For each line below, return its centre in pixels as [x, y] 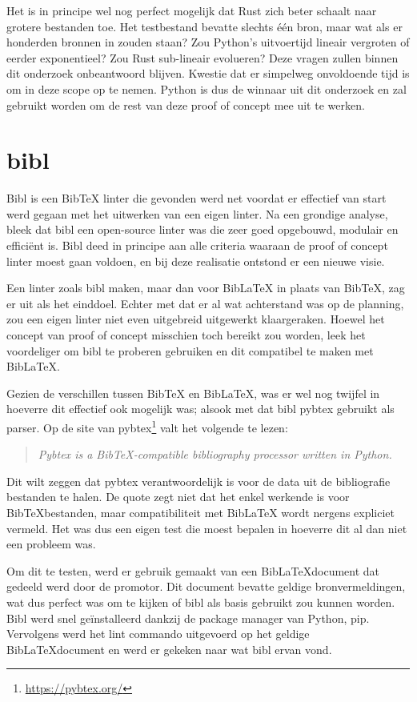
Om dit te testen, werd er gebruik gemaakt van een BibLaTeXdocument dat [193, 570]
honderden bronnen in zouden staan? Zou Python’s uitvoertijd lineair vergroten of [208, 42]
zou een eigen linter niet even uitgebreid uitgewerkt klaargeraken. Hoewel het [196, 319]
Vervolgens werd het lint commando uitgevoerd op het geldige [158, 634]
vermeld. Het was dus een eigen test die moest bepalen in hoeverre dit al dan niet [207, 528]
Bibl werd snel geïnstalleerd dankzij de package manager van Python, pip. [188, 618]
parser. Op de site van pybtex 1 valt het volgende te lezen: [147, 426]
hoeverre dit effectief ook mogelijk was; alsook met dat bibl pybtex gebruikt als [200, 409]
